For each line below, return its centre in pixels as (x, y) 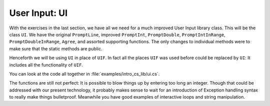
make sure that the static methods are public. (56, 49)
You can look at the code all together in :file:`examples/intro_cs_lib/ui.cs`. (84, 74)
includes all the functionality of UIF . (46, 65)
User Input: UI (38, 13)
